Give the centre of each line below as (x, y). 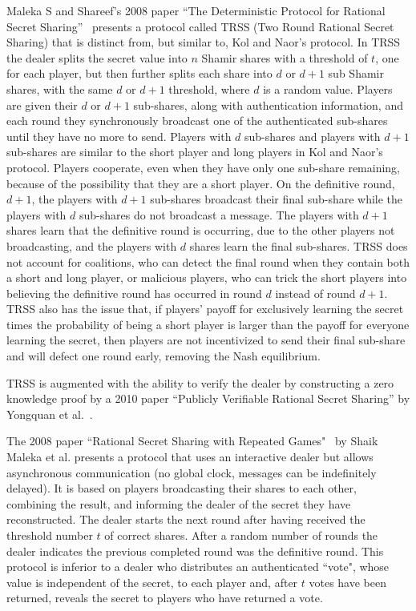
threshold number (50, 535)
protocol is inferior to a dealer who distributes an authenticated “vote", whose (198, 567)
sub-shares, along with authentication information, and (268, 105)
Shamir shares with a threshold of (285, 57)
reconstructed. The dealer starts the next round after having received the (186, 519)
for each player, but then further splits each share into (139, 73)
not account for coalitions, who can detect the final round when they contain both (208, 261)
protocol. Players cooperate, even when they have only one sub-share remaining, (204, 167)
